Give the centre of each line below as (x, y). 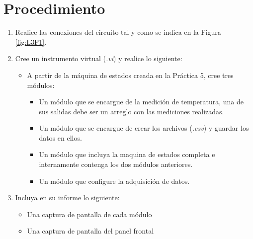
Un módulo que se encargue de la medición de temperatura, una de (141, 102)
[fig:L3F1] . (31, 41)
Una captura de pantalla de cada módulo (89, 214)
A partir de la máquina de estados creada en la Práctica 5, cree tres (130, 75)
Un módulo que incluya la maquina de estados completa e (127, 154)
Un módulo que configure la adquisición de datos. (114, 181)
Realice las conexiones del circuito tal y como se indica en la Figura (118, 32)
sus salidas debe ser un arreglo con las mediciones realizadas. (131, 111)
